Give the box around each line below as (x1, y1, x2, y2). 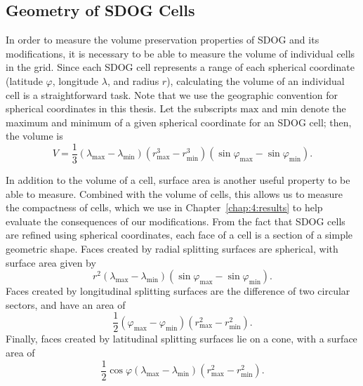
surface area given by (6, 255, 96, 269)
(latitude (6, 73, 43, 88)
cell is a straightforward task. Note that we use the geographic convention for (6, 87, 338, 102)
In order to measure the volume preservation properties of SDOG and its (6, 32, 319, 47)
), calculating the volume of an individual (166, 73, 345, 88)
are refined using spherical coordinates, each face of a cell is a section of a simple (6, 227, 353, 242)
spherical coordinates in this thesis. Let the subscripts (6, 101, 237, 116)
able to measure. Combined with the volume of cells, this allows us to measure (6, 186, 343, 201)
